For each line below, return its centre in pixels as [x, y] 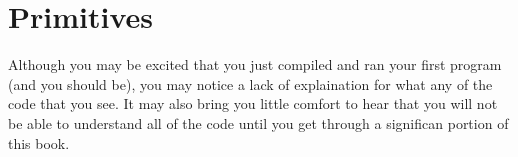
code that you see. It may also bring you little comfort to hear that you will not [253, 103]
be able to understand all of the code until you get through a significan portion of [258, 122]
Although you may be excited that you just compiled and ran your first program [255, 64]
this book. [39, 142]
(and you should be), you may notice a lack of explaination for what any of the [250, 83]
